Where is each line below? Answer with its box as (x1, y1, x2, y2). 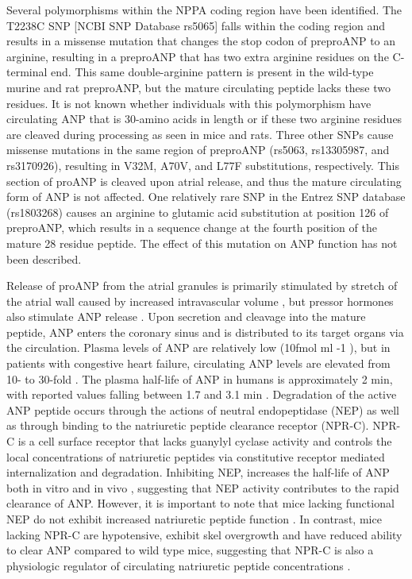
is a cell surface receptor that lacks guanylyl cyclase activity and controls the (17, 433, 392, 450)
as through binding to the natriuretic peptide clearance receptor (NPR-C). (6, 417, 369, 434)
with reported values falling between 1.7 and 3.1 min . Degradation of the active (6, 386, 397, 403)
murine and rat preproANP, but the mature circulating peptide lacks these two (6, 79, 391, 95)
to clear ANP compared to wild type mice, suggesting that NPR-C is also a (6, 542, 374, 558)
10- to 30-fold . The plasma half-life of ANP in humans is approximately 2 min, (6, 370, 393, 387)
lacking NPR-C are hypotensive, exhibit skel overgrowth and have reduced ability (6, 526, 402, 542)
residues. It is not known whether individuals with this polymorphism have (6, 95, 372, 111)
